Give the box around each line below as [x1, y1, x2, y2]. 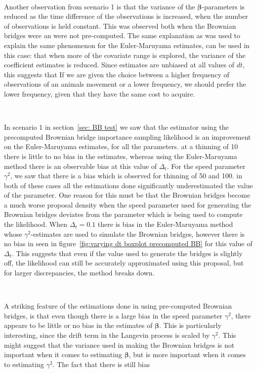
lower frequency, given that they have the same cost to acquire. [4, 88, 195, 99]
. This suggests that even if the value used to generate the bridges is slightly [12, 248, 243, 258]
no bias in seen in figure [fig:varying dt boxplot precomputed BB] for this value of [4, 238, 253, 249]
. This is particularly [159, 320, 221, 330]
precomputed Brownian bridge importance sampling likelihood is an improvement [4, 131, 251, 142]
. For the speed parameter [167, 160, 246, 171]
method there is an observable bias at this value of [4, 160, 157, 171]
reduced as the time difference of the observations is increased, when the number [4, 11, 248, 21]
